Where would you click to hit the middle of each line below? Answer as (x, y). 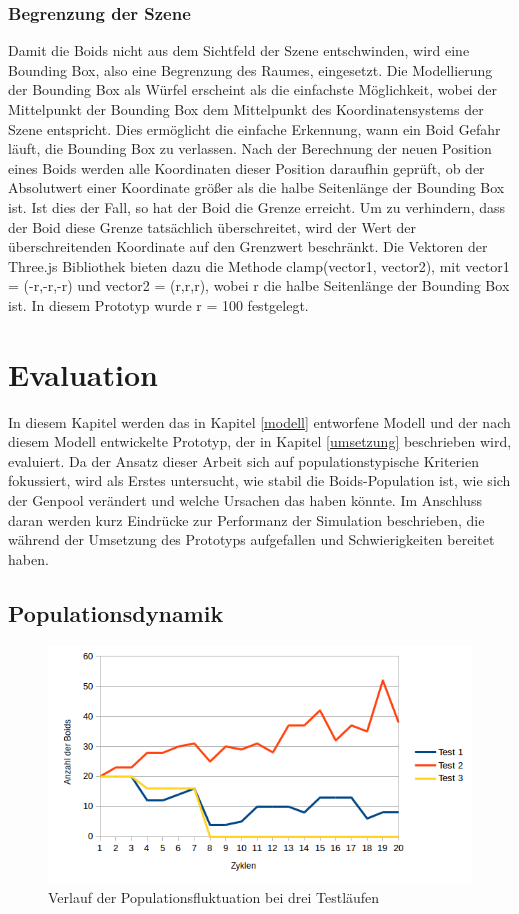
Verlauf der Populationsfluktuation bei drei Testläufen (214, 897)
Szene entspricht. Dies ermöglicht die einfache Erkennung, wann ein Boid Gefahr (254, 128)
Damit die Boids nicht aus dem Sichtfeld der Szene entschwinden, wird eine (239, 50)
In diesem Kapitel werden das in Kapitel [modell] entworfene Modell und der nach (259, 421)
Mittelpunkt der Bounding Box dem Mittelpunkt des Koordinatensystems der (246, 109)
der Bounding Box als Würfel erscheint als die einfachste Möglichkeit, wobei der (252, 89)
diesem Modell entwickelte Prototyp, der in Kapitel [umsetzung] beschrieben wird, (260, 441)
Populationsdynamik (116, 612)
